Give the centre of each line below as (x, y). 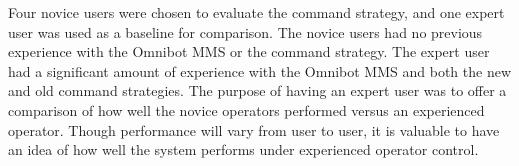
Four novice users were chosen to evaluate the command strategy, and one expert (256, 12)
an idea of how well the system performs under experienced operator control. (243, 149)
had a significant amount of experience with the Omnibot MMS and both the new (259, 70)
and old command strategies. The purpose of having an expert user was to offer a (257, 90)
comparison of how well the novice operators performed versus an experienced (246, 109)
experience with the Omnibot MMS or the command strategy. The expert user (249, 51)
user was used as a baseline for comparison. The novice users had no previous (245, 31)
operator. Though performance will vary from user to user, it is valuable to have (254, 129)
